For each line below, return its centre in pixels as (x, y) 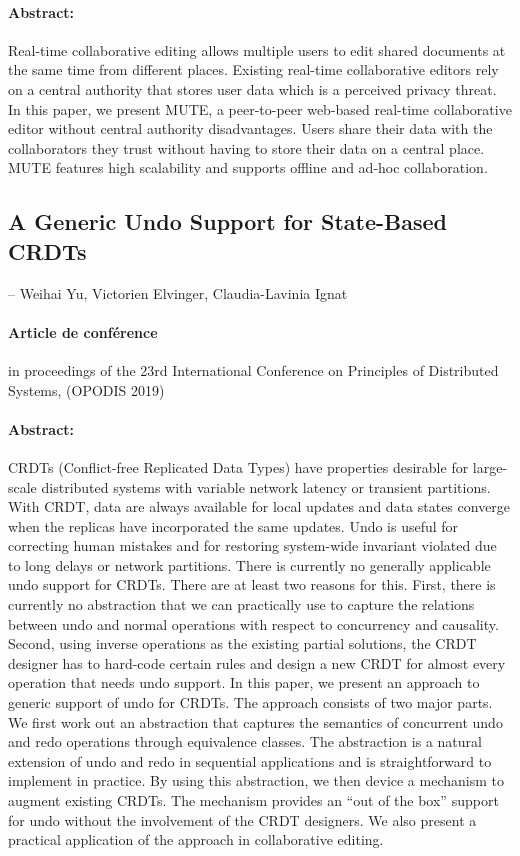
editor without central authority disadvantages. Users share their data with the (250, 128)
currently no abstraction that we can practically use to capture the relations (241, 604)
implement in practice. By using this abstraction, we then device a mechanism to (256, 780)
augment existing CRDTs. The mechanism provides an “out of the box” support (253, 800)
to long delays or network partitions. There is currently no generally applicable (249, 564)
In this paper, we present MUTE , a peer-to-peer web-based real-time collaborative (260, 108)
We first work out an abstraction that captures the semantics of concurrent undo (255, 721)
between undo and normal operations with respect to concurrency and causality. (253, 623)
